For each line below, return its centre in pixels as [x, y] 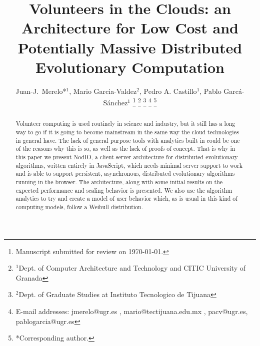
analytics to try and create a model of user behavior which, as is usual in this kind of [126, 198]
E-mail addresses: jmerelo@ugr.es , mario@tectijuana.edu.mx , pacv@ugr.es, [132, 311]
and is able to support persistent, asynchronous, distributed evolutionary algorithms [125, 173]
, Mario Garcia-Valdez [103, 91]
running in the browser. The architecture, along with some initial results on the [119, 181]
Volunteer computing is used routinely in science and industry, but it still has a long [125, 124]
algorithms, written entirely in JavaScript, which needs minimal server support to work [129, 165]
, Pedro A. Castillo [168, 91]
